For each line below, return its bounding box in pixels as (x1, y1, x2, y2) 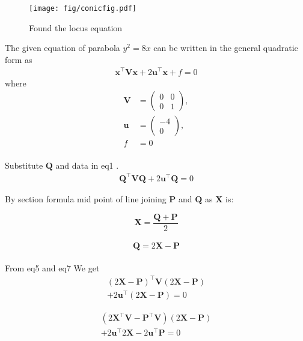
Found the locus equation (29, 21, 123, 34)
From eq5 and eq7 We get (5, 261, 100, 274)
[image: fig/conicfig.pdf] (29, 4, 136, 13)
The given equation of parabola (5, 41, 120, 54)
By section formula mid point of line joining (5, 192, 167, 205)
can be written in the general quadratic (153, 41, 298, 54)
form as (5, 53, 32, 65)
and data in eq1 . (55, 158, 119, 171)
